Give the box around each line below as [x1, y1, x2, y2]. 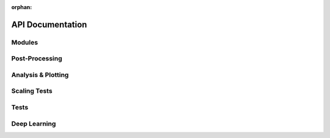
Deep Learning [11, 119, 56, 128]
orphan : [11, 4, 32, 10]
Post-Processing [11, 54, 62, 63]
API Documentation [11, 19, 87, 30]
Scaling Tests [11, 87, 53, 95]
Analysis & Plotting [11, 70, 69, 79]
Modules [11, 38, 38, 46]
